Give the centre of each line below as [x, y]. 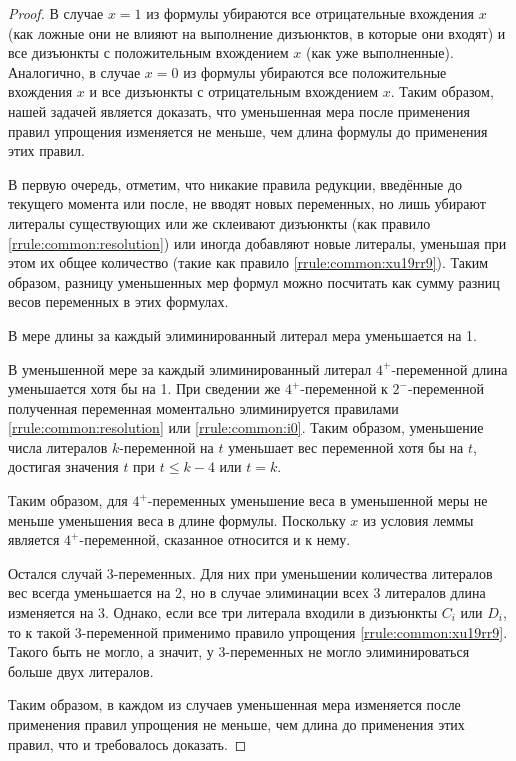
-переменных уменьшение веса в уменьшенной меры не [317, 500]
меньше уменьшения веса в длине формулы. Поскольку [177, 519]
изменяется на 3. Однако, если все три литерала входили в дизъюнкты [223, 612]
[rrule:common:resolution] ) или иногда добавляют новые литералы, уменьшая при [257, 242]
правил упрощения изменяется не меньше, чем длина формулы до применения [248, 130]
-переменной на [166, 446]
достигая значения [63, 466]
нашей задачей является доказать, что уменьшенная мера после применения [239, 110]
